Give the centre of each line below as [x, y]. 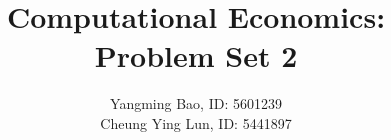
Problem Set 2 [196, 55]
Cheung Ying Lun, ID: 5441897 [196, 122]
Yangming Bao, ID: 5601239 [196, 103]
